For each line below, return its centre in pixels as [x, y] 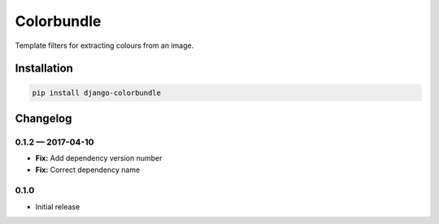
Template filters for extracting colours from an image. [104, 45]
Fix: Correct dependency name [88, 170]
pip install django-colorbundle [97, 93]
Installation [44, 69]
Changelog [43, 118]
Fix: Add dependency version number [99, 158]
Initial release [58, 206]
